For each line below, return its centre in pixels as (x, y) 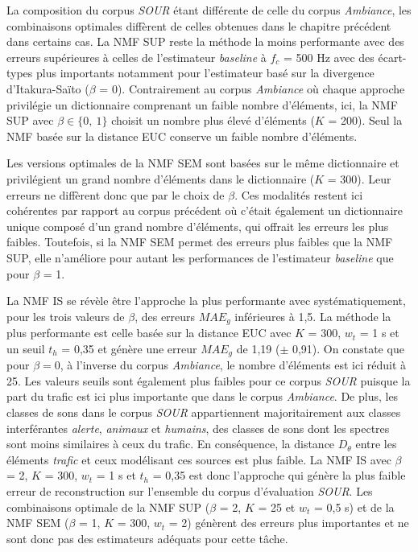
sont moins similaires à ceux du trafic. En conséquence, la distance (171, 444)
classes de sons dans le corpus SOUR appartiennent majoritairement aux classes (204, 412)
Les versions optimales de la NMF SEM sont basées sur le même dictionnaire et (203, 163)
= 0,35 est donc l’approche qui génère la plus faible (279, 475)
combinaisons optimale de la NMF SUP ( (108, 507)
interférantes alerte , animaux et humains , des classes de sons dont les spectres (198, 428)
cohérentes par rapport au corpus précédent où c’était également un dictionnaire (205, 210)
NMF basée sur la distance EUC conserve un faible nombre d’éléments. (182, 136)
